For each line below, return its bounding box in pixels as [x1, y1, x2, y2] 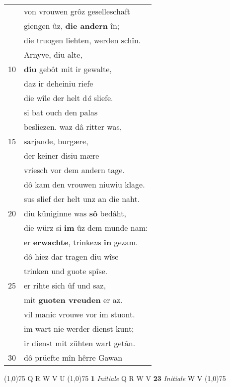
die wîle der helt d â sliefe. [24, 92, 113, 103]
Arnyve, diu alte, [24, 49, 82, 60]
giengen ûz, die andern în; [24, 20, 120, 31]
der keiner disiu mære [24, 150, 99, 161]
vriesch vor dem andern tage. [24, 164, 125, 176]
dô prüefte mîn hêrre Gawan [24, 352, 123, 363]
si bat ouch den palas [24, 106, 98, 118]
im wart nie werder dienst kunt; [24, 323, 134, 334]
